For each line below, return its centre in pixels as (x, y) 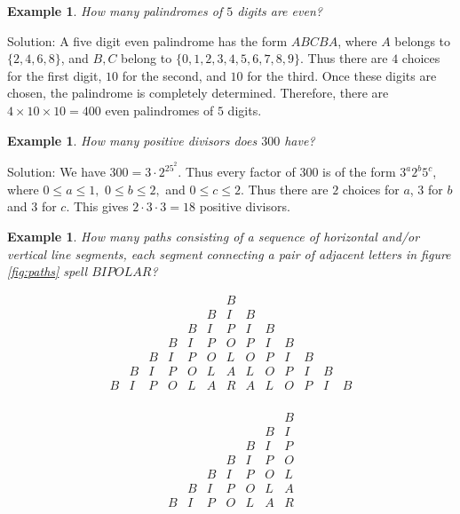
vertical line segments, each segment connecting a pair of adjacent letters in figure (229, 253)
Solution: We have (56, 172)
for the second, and (174, 75)
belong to (147, 58)
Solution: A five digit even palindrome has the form (147, 40)
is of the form (359, 172)
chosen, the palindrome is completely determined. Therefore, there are (198, 93)
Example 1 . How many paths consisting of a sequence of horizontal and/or (214, 236)
